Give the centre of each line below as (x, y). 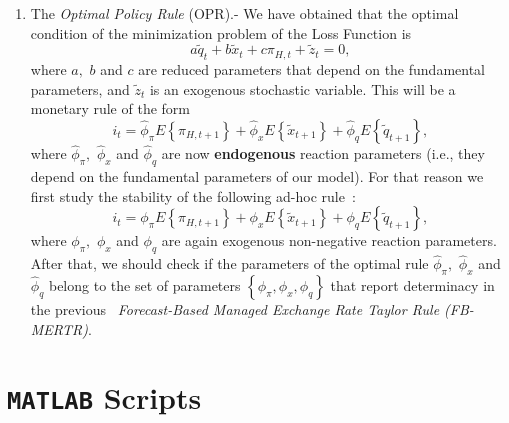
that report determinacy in (412, 285)
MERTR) (59, 328)
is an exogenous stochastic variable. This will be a (302, 88)
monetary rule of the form (110, 108)
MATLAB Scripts (104, 397)
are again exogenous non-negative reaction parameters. (329, 240)
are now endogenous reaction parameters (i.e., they (323, 153)
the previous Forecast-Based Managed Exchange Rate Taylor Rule (235, 309)
